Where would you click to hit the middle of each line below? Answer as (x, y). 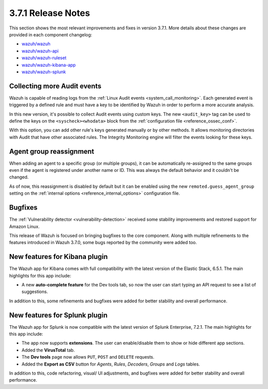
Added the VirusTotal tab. (48, 350)
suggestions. (35, 292)
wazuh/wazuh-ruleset (44, 58)
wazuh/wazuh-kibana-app (49, 65)
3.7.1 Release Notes (50, 13)
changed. (19, 177)
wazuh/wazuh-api (40, 51)
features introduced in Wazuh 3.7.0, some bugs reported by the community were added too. (103, 243)
